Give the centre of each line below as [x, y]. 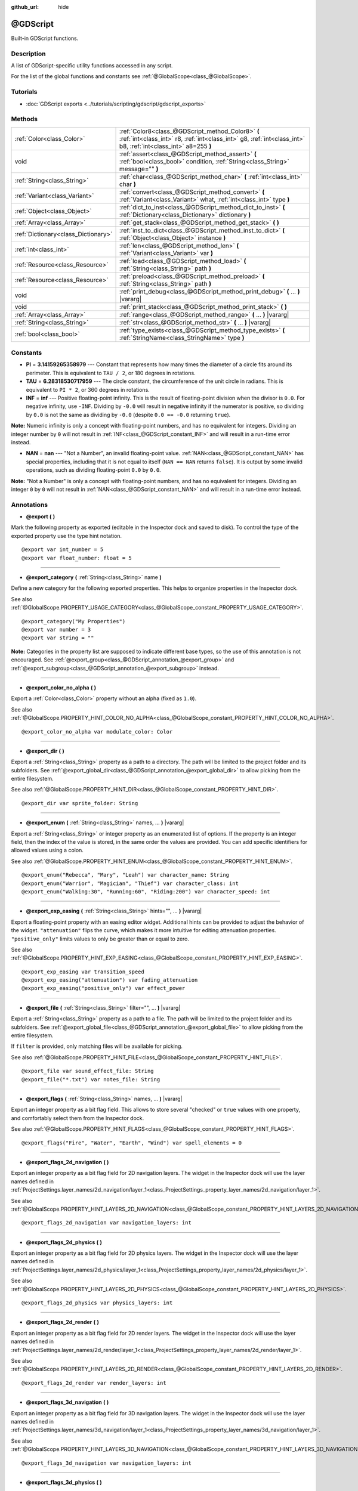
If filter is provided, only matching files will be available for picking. [97, 1046]
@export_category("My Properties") [74, 621]
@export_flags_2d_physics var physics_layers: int [97, 1303]
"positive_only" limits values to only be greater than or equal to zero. [100, 939]
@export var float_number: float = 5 [77, 558]
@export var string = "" [58, 638]
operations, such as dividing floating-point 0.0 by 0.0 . [93, 470]
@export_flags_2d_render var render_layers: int [94, 1383]
